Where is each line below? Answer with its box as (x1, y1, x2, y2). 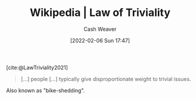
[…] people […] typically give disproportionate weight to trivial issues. (20, 75, 192, 82)
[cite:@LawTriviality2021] (6, 64, 69, 71)
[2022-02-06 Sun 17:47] (70, 37, 130, 44)
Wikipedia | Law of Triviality (29, 6, 171, 20)
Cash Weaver (83, 25, 117, 33)
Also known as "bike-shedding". (6, 86, 85, 94)
